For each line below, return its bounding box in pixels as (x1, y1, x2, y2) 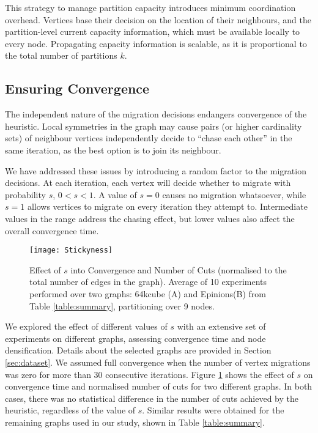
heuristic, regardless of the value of (5, 404, 136, 416)
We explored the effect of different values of (5, 320, 168, 333)
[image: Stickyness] (29, 246, 113, 255)
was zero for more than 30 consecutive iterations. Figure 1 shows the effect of (5, 368, 294, 380)
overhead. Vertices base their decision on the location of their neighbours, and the (5, 13, 312, 26)
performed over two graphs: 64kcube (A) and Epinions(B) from (29, 287, 266, 300)
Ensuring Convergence (5, 79, 150, 98)
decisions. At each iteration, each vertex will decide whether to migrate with (5, 176, 291, 189)
